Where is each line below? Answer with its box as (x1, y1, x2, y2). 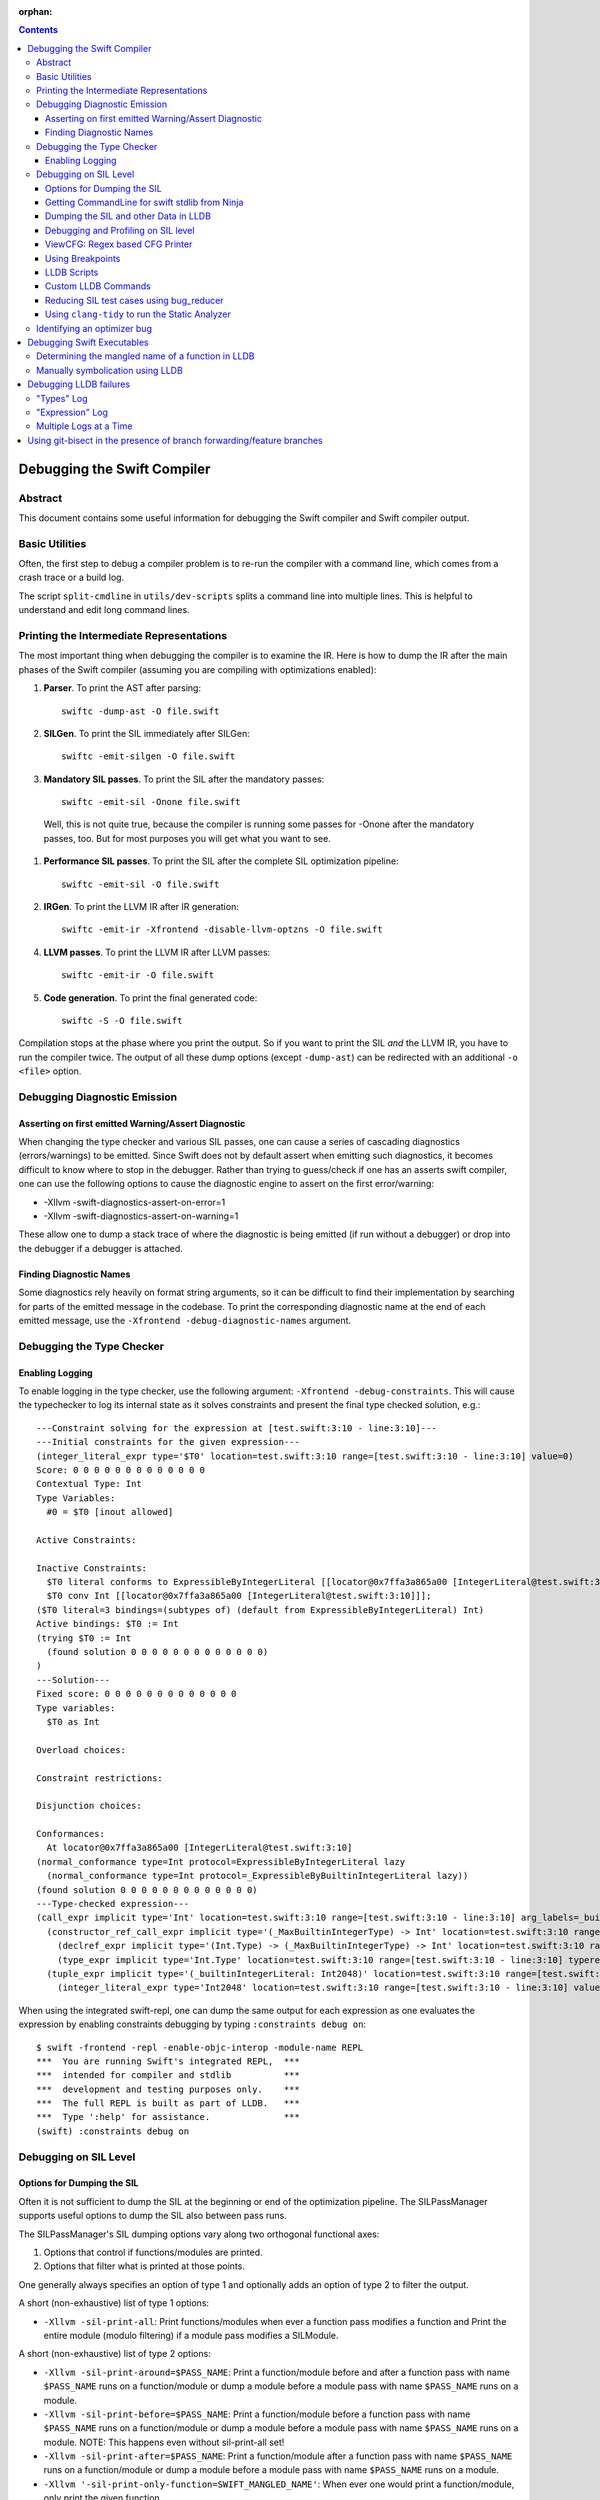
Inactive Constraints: (36, 1562, 148, 1574)
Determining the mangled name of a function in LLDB (36, 350, 255, 362)
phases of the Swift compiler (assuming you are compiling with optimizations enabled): (18, 663, 377, 675)
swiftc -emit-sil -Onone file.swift (61, 796, 241, 808)
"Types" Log (36, 392, 89, 404)
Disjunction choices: (36, 1800, 142, 1812)
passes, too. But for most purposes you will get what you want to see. (43, 832, 332, 844)
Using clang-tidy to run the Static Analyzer (45, 308, 232, 320)
